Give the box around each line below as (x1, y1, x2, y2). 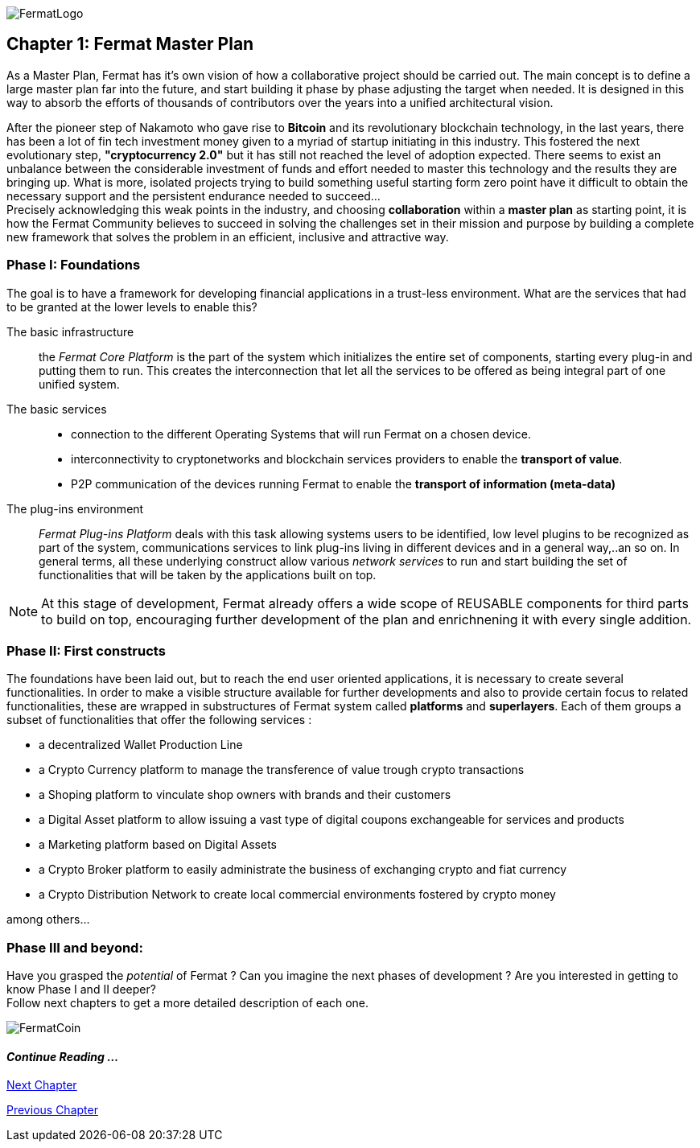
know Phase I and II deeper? (6, 982, 156, 997)
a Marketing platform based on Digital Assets (39, 837, 277, 852)
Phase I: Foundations (6, 257, 141, 274)
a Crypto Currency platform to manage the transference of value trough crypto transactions (39, 763, 525, 777)
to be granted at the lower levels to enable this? (6, 299, 257, 314)
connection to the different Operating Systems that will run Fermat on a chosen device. (71, 426, 532, 441)
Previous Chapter (6, 1103, 98, 1117)
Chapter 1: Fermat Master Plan (6, 34, 254, 55)
